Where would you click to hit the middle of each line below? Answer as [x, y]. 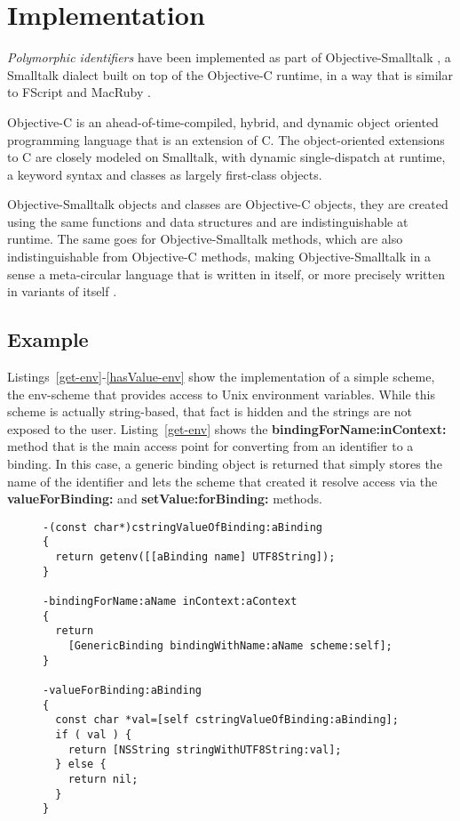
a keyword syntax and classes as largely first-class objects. [165, 174]
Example [48, 339]
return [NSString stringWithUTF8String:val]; [205, 749]
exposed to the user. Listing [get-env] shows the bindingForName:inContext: [227, 428]
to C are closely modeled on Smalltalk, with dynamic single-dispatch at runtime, [226, 157]
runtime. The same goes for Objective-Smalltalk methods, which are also [205, 239]
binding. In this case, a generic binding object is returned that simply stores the [225, 464]
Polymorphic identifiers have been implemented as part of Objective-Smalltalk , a [229, 57]
